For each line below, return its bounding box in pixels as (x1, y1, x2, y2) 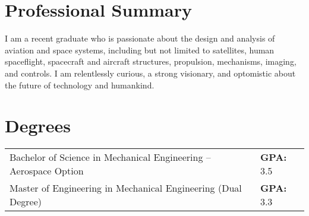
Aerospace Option (10, 164, 84, 178)
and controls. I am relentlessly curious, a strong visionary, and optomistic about (5, 66, 296, 79)
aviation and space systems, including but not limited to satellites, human (5, 43, 275, 56)
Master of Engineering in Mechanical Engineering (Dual (10, 181, 242, 195)
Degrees (5, 113, 71, 138)
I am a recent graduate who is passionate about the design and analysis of (5, 32, 275, 45)
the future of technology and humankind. (5, 78, 154, 91)
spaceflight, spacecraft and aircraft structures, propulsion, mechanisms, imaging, (5, 55, 297, 68)
